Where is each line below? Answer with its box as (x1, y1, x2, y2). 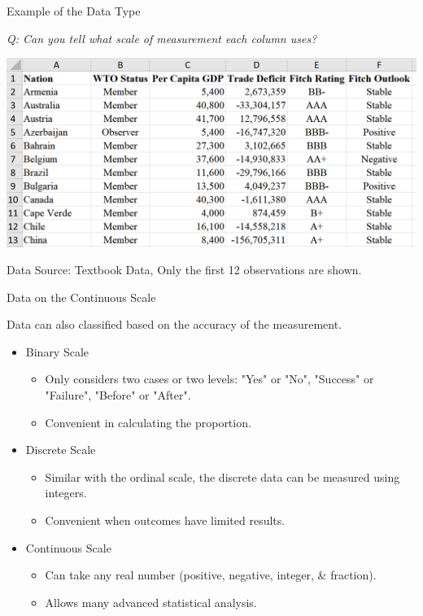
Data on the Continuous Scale (7, 288, 156, 305)
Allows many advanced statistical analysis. (45, 593, 257, 610)
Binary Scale (25, 343, 89, 360)
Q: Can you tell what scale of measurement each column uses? (7, 29, 317, 46)
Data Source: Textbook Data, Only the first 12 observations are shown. (7, 261, 362, 278)
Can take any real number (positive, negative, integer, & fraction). (45, 566, 377, 583)
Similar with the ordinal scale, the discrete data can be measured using (45, 468, 400, 485)
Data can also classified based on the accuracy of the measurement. (7, 316, 342, 333)
